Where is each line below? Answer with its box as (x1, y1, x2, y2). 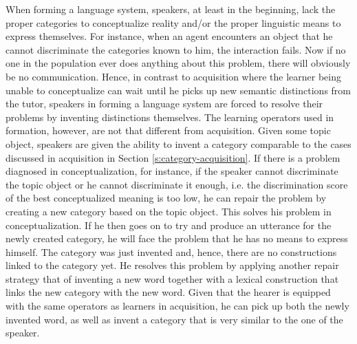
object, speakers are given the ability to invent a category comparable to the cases (6, 136, 351, 151)
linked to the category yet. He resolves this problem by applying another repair (6, 258, 339, 272)
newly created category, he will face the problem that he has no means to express (6, 231, 348, 246)
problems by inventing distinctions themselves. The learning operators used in (6, 109, 334, 124)
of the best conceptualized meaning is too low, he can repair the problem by (6, 191, 327, 205)
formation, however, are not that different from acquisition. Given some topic (6, 123, 331, 138)
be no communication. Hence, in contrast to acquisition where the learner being (6, 69, 341, 83)
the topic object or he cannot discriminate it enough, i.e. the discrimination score (6, 177, 348, 191)
